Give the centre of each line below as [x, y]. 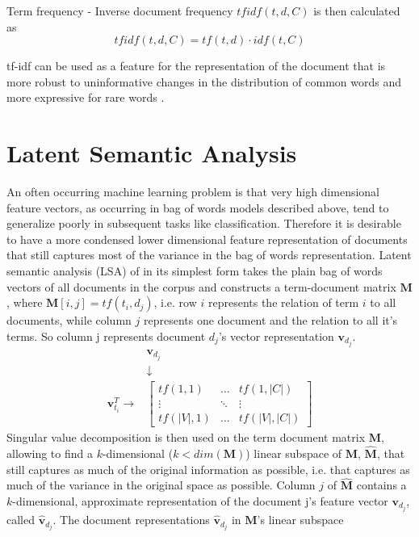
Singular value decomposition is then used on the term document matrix [186, 437]
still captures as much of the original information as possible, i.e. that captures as [208, 469]
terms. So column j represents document [106, 336]
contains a [381, 485]
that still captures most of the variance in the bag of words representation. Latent [209, 255]
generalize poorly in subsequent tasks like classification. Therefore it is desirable [204, 223]
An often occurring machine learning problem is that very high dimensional [193, 192]
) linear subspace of [294, 453]
